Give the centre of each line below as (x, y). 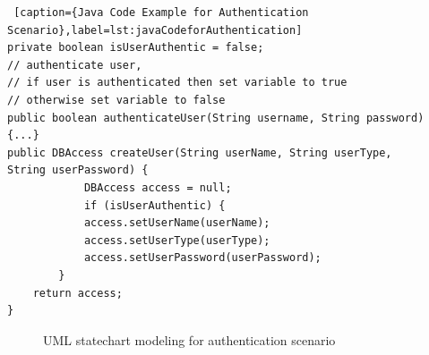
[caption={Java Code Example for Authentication (161, 13)
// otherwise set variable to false (116, 100)
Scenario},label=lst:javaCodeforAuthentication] (155, 30)
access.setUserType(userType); (177, 240)
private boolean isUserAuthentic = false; (136, 48)
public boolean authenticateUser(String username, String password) (216, 118)
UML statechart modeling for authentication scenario (189, 339)
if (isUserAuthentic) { (154, 205)
